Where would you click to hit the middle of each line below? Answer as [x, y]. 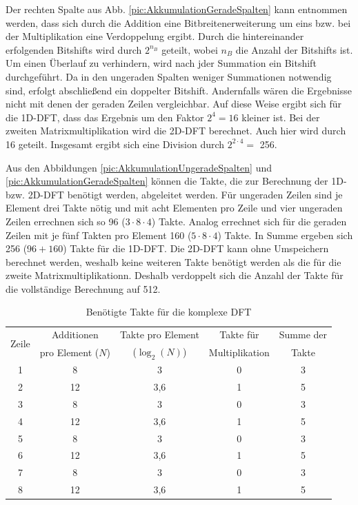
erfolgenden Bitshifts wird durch [74, 49]
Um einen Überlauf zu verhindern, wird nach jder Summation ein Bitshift [161, 63]
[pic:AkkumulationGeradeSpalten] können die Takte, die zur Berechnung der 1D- [176, 181]
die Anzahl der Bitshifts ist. [294, 49]
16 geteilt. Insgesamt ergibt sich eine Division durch [115, 144]
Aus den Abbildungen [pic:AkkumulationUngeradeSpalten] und [139, 167]
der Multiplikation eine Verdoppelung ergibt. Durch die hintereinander [155, 36]
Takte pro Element [159, 334]
